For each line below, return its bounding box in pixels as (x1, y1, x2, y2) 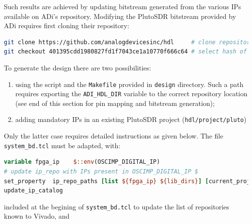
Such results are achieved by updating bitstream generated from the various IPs (4, 1, 241, 11)
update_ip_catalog (4, 187, 63, 194)
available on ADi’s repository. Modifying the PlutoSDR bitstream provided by (4, 11, 236, 21)
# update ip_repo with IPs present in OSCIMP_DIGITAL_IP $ (4, 168, 198, 175)
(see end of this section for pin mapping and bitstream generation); (15, 98, 215, 108)
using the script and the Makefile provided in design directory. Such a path (15, 79, 244, 89)
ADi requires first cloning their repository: (4, 20, 129, 31)
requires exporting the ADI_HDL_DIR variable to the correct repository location (15, 88, 248, 99)
